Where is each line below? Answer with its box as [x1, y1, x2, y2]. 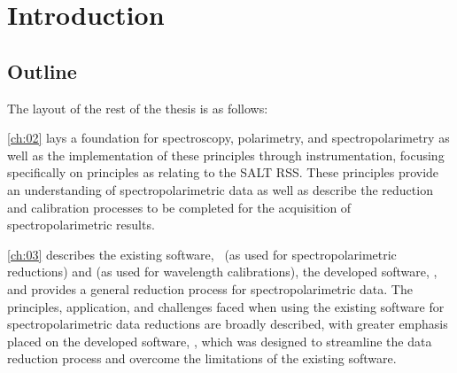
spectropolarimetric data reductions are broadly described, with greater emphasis [7, 315, 448, 333]
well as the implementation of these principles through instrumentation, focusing [7, 145, 445, 164]
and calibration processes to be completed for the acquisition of [7, 198, 352, 216]
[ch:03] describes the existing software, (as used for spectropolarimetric [7, 245, 397, 263]
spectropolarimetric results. [7, 215, 155, 234]
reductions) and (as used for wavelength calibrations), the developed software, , [7, 262, 438, 281]
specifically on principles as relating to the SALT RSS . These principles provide [7, 163, 439, 182]
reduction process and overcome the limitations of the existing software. [7, 349, 397, 368]
